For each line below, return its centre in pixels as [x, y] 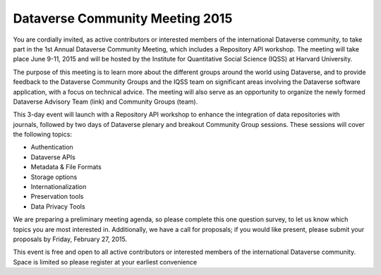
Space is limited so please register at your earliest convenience [105, 262]
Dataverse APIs [53, 157]
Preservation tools [57, 197]
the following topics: [42, 135]
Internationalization [59, 187]
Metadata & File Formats [66, 167]
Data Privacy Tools [58, 206]
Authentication [52, 147]
